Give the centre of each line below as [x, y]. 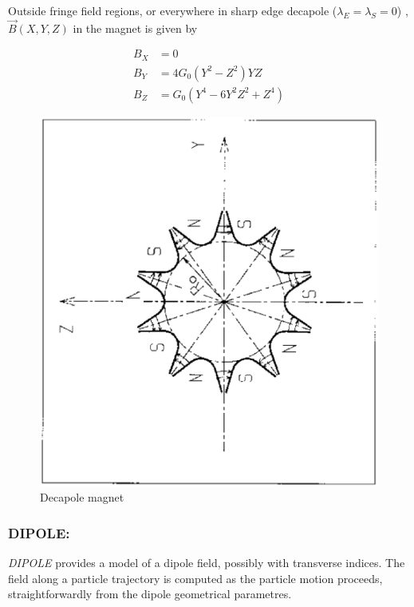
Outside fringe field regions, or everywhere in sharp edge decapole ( [173, 10]
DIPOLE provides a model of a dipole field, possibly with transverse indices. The [207, 563]
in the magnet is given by [135, 28]
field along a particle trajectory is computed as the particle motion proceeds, [195, 578]
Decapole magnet [82, 497]
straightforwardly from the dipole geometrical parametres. [150, 594]
